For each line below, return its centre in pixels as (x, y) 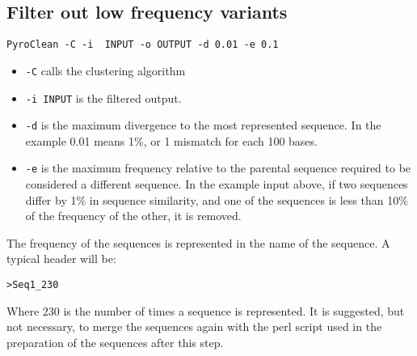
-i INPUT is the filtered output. (103, 97)
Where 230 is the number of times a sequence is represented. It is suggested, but (206, 310)
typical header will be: (61, 259)
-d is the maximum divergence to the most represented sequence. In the (203, 125)
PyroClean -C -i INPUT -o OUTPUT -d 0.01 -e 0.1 (143, 45)
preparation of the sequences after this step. (115, 342)
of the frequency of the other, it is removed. (133, 216)
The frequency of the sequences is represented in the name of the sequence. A (198, 242)
